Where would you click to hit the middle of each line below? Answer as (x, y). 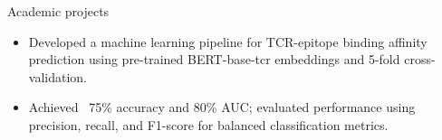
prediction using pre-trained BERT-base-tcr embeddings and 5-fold (214, 59)
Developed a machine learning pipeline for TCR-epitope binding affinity (228, 41)
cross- (420, 59)
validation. (58, 76)
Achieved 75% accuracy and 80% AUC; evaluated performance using (222, 107)
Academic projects (58, 11)
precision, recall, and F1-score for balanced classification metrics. (208, 124)
